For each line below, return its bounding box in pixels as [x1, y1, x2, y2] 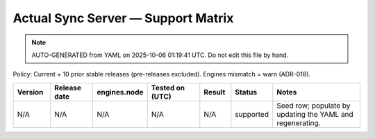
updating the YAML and [276, 109, 353, 119]
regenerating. [276, 118, 321, 128]
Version [17, 87, 44, 97]
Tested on [151, 83, 185, 92]
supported [235, 109, 269, 119]
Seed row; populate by [276, 101, 351, 111]
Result [203, 87, 226, 97]
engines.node [97, 87, 144, 97]
